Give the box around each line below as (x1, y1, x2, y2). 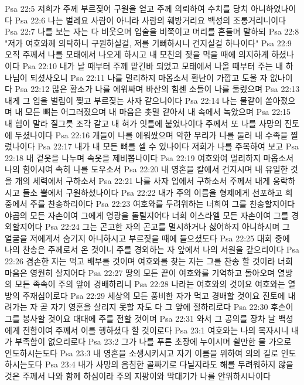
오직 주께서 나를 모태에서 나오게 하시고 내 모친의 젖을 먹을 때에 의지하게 (5, 48, 269, 60)
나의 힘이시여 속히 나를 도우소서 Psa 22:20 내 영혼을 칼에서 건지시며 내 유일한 (5, 163, 288, 175)
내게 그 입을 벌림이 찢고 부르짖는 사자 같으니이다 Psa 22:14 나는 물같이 (5, 94, 263, 106)
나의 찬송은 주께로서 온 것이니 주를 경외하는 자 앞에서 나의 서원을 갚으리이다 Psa (5, 243, 300, 255)
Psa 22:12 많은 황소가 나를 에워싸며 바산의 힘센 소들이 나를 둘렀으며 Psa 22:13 (15, 83, 300, 95)
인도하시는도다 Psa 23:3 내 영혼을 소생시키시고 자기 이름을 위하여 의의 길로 (5, 346, 279, 359)
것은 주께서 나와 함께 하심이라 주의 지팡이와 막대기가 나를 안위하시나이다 (5, 370, 271, 381)
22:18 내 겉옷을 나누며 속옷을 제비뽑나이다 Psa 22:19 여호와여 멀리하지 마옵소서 (5, 151, 294, 163)
